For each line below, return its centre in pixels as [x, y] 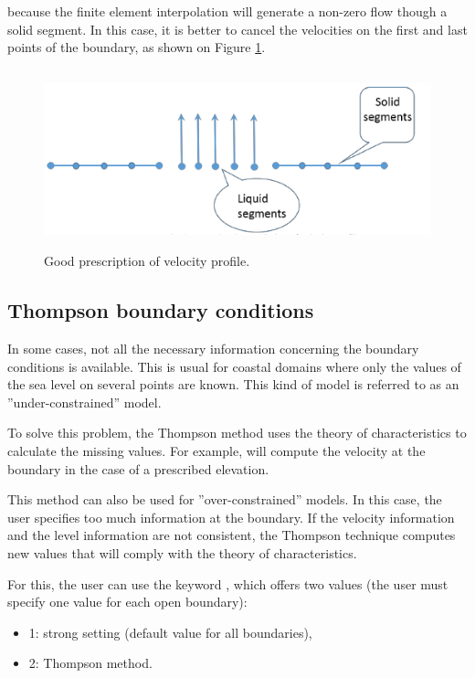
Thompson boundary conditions [161, 310]
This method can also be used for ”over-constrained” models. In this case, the [225, 499]
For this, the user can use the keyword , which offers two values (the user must [228, 583]
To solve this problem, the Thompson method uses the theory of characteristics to [237, 433]
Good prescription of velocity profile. [147, 261]
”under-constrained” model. [84, 402]
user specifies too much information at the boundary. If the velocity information [231, 517]
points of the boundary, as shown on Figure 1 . [137, 47]
